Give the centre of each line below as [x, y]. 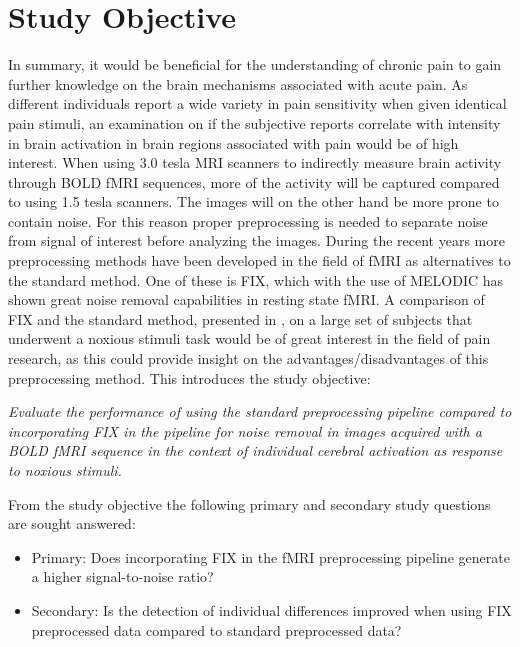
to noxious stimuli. [65, 470]
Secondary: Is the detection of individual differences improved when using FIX [271, 609]
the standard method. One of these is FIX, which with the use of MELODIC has [256, 279]
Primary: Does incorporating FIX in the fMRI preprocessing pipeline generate [270, 556]
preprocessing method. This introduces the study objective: [189, 377]
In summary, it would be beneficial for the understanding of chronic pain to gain [255, 64]
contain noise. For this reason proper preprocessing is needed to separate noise [248, 220]
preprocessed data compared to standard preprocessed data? [216, 629]
